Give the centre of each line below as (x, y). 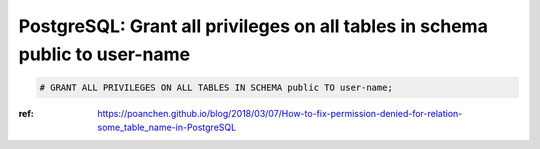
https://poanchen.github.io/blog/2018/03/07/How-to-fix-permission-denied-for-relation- (280, 113)
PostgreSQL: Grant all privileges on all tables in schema (253, 26)
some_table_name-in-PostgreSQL (167, 127)
